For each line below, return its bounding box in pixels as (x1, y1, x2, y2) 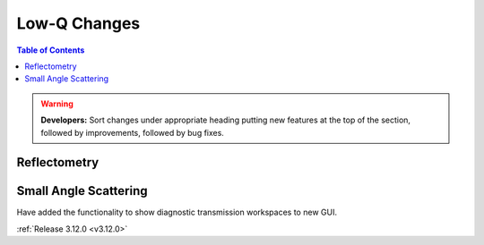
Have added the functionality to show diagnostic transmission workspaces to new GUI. (16, 207, 338, 218)
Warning (40, 98, 73, 109)
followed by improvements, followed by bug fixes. (40, 127, 224, 138)
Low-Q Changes (16, 13, 141, 33)
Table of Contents (16, 45, 85, 55)
